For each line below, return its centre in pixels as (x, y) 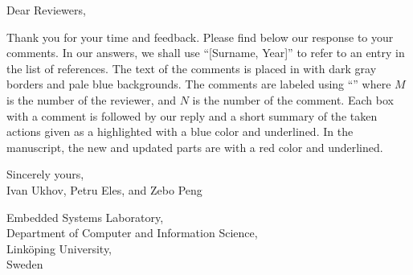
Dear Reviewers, (46, 10)
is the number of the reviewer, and (91, 99)
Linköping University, (59, 248)
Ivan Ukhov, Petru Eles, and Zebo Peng (104, 189)
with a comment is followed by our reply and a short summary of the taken (192, 115)
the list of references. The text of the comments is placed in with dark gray (192, 68)
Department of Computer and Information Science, (132, 233)
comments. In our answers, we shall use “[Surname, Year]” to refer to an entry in (206, 53)
